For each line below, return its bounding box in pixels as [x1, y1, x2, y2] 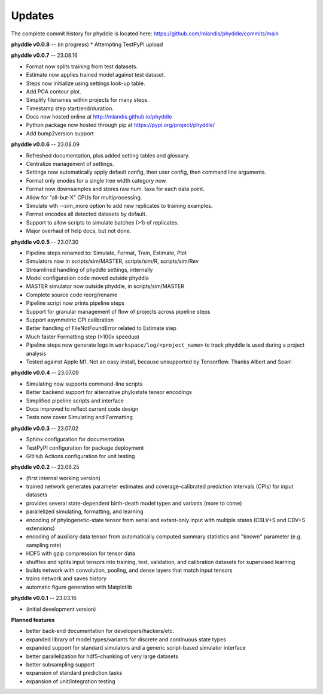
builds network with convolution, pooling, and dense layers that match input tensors [26, 566, 233, 574]
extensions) [26, 525, 55, 532]
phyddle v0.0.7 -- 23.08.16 [11, 51, 78, 59]
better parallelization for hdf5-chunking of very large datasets [26, 653, 179, 660]
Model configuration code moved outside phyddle [26, 274, 150, 281]
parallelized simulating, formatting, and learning [26, 508, 144, 515]
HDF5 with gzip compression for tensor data [26, 550, 136, 557]
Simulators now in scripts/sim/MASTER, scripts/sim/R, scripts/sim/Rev [26, 257, 199, 265]
